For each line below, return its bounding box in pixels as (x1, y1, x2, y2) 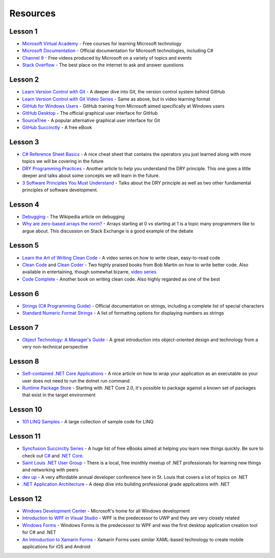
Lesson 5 (9, 241, 39, 250)
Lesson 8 (9, 357, 39, 366)
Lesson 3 (9, 138, 39, 146)
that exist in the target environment (22, 392, 96, 398)
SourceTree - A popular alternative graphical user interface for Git (22, 117, 160, 123)
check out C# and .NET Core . (22, 452, 84, 459)
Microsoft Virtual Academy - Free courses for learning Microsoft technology (22, 41, 182, 47)
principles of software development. (22, 187, 98, 193)
